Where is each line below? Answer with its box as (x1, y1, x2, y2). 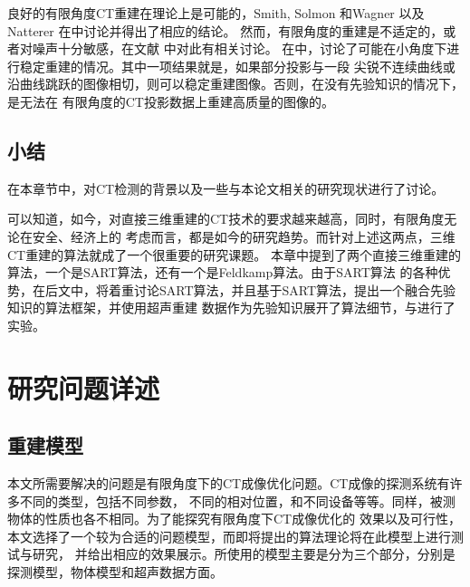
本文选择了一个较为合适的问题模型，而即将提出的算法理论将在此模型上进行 (7, 526, 451, 545)
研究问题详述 (7, 369, 160, 406)
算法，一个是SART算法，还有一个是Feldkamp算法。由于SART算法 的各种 (7, 263, 438, 282)
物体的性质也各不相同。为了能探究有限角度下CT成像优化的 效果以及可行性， (7, 509, 461, 528)
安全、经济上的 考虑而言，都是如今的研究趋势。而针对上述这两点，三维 (32, 226, 456, 245)
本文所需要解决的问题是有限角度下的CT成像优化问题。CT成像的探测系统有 (7, 474, 450, 493)
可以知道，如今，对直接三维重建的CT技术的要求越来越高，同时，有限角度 (7, 209, 445, 228)
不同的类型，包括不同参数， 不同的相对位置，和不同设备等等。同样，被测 (19, 491, 456, 510)
